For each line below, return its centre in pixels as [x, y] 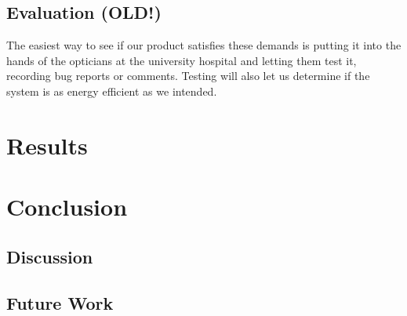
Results [47, 145]
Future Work [60, 302]
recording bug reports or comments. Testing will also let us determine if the [188, 76]
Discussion [50, 256]
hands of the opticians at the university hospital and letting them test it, [182, 60]
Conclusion [67, 207]
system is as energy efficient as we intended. [112, 91]
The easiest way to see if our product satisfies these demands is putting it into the [204, 45]
